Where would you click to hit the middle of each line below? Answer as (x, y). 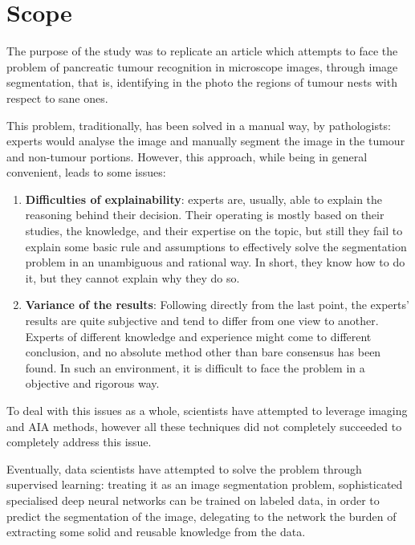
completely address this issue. (79, 442)
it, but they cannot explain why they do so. (132, 277)
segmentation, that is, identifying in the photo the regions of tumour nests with (202, 82)
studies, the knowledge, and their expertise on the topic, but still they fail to (214, 231)
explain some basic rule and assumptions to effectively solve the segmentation (216, 246)
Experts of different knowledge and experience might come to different (198, 336)
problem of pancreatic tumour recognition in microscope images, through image (202, 66)
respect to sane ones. (57, 98)
